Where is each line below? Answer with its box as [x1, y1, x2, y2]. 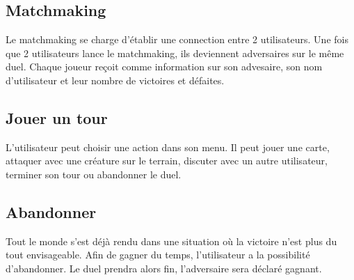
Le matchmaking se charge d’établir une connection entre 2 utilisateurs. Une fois [6, 32, 348, 47]
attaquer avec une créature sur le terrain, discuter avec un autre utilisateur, [6, 153, 328, 168]
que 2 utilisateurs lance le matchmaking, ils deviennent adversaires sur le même [6, 45, 344, 60]
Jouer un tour [6, 107, 108, 128]
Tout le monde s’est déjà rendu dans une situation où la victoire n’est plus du [6, 233, 337, 248]
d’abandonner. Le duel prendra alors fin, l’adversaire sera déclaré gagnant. [6, 260, 322, 275]
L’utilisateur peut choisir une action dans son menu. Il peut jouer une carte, [6, 139, 330, 154]
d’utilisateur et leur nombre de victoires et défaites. [6, 72, 225, 87]
